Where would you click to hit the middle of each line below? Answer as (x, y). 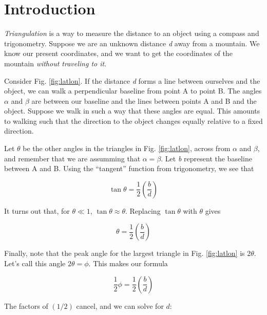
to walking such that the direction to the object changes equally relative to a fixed (133, 121)
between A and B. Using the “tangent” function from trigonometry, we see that (129, 168)
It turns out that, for (37, 210)
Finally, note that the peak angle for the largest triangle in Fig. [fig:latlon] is (125, 253)
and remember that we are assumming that (72, 158)
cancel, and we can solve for (120, 305)
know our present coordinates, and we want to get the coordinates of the (118, 53)
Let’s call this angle (35, 263)
